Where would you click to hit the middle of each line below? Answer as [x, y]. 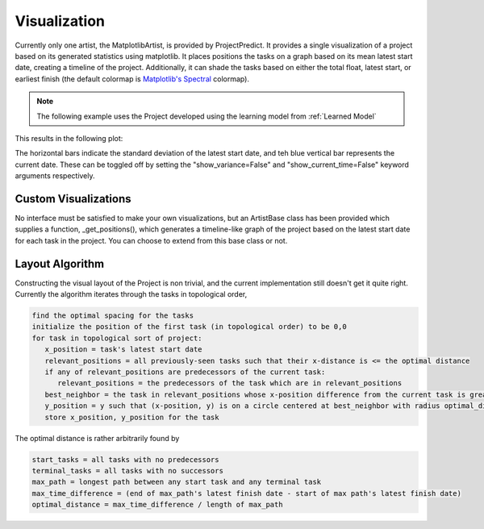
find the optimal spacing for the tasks [113, 316]
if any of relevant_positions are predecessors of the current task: [185, 372]
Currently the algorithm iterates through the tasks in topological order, [131, 294]
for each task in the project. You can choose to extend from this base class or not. [151, 240]
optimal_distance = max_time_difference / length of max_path [157, 505]
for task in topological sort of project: [117, 338]
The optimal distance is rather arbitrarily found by [97, 438]
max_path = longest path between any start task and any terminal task [177, 482]
